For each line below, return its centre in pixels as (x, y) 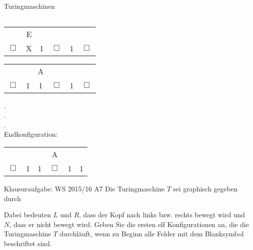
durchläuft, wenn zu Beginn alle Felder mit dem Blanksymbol (152, 234)
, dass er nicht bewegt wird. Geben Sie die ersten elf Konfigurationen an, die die (129, 224)
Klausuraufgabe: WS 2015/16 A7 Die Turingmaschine (84, 188)
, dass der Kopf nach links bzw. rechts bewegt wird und (162, 215)
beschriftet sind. (28, 243)
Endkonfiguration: (31, 134)
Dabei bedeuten (28, 215)
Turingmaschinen (30, 6)
